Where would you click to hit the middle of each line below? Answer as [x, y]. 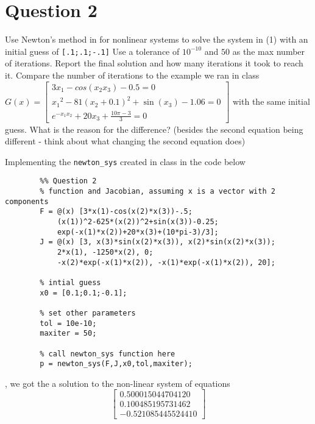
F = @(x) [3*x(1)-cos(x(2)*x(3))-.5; [116, 212]
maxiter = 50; [68, 334]
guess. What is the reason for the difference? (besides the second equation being [154, 129]
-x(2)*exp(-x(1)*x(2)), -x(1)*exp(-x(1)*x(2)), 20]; [166, 262]
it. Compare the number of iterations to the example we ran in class [132, 75]
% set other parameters [88, 313]
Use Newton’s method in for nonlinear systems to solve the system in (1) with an [157, 39]
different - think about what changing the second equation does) [125, 141]
